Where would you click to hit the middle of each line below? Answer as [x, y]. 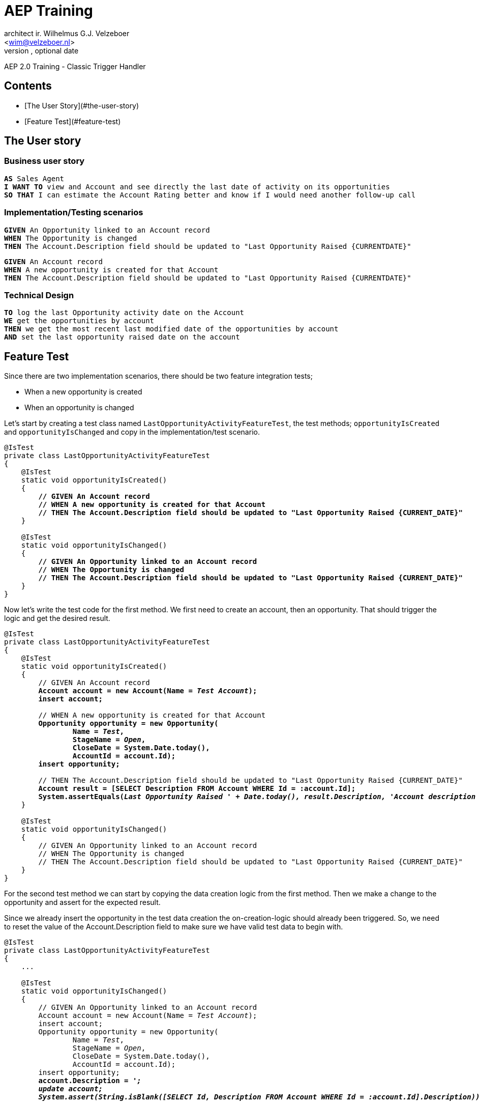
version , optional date [41, 50]
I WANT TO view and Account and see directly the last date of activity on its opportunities [197, 187]
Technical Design [39, 295]
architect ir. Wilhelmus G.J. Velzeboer [67, 33]
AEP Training [49, 11]
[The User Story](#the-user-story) [82, 105]
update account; [70, 1089]
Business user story [44, 161]
